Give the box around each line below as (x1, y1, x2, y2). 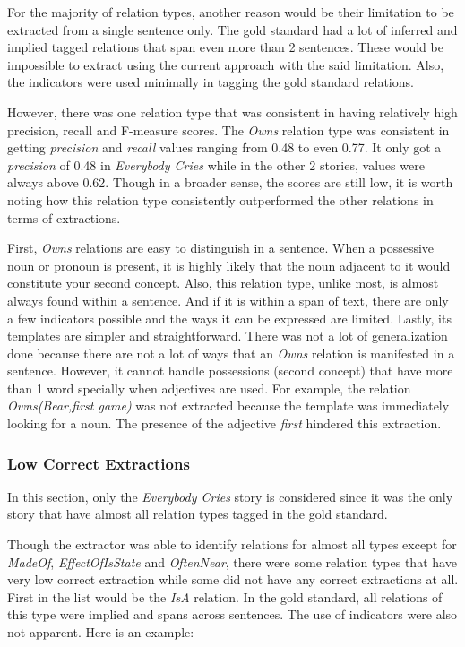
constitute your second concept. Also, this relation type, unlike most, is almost (7, 273, 439, 292)
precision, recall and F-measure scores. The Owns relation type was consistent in (7, 120, 450, 139)
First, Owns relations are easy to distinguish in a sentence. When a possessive (7, 238, 435, 257)
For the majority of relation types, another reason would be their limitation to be (7, 3, 454, 21)
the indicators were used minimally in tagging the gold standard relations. (7, 73, 414, 91)
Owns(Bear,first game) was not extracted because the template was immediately (7, 396, 450, 415)
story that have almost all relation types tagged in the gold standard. (7, 505, 388, 523)
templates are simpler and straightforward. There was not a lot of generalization (7, 326, 448, 345)
